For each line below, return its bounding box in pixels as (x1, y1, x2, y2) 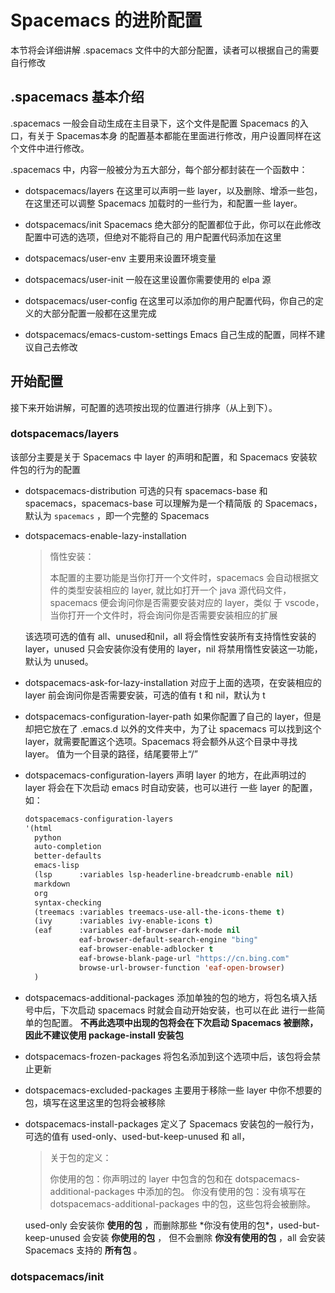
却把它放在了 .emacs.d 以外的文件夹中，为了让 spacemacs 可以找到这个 (24, 722, 322, 735)
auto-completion (34, 842, 102, 852)
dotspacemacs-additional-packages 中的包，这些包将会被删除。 (49, 1197, 316, 1210)
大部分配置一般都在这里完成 (42, 307, 157, 319)
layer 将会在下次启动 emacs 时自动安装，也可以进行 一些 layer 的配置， (24, 781, 318, 793)
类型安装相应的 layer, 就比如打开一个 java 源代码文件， (67, 584, 292, 596)
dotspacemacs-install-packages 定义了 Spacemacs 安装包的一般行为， (24, 1117, 320, 1130)
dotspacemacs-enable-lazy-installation (24, 529, 187, 541)
